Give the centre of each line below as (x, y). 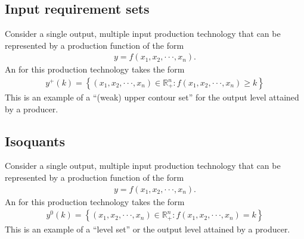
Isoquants (35, 141)
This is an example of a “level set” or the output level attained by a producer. (148, 229)
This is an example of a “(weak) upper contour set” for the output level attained (152, 97)
